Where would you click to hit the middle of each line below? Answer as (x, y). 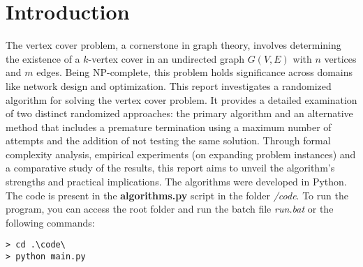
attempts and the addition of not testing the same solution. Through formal (168, 140)
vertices (340, 58)
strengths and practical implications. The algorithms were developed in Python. (176, 182)
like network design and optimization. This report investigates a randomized (169, 85)
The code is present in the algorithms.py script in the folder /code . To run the (177, 195)
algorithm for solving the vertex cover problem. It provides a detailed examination (181, 99)
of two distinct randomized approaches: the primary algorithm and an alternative (179, 113)
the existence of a (43, 58)
